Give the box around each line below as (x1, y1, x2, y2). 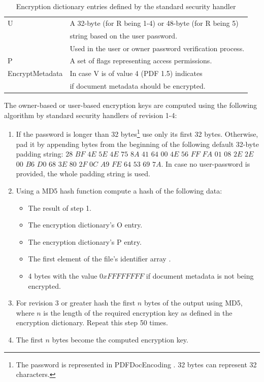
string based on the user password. (70, 30, 178, 41)
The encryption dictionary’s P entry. (28, 236, 142, 247)
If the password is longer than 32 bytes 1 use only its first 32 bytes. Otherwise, (16, 127, 258, 139)
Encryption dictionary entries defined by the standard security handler (16, 1, 236, 11)
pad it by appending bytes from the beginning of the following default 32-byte (16, 138, 259, 149)
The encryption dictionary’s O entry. (28, 219, 143, 230)
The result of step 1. (28, 202, 91, 213)
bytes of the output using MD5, (144, 297, 243, 308)
